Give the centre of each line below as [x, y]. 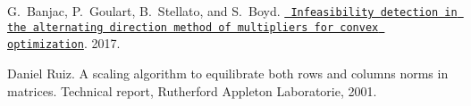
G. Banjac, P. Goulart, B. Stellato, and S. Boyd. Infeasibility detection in [232, 11]
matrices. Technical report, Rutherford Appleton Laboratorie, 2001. [192, 90]
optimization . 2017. [64, 43]
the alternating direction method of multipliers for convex [193, 27]
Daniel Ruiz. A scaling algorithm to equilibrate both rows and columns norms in [228, 73]
